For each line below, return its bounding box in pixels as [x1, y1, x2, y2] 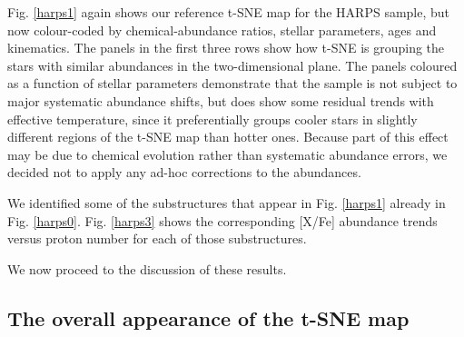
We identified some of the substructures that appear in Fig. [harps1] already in [7, 193, 446, 212]
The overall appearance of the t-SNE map [7, 303, 410, 332]
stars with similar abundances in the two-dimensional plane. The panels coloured [7, 55, 458, 74]
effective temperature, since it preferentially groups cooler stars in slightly [7, 109, 418, 128]
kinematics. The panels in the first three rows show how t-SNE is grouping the [7, 38, 445, 57]
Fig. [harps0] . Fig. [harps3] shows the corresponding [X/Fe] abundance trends [7, 211, 438, 230]
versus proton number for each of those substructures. [7, 229, 307, 248]
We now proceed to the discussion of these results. [7, 259, 287, 278]
